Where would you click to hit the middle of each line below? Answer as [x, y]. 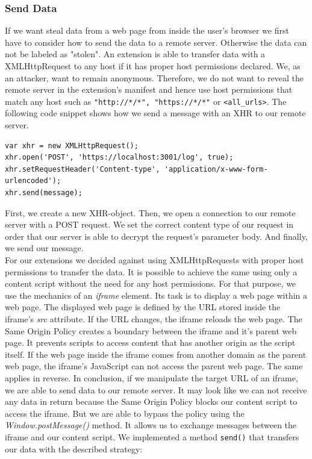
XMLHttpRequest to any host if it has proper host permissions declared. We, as [153, 66]
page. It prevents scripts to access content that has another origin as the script [150, 342]
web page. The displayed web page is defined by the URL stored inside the [143, 307]
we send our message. [44, 248]
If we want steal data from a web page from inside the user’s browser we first [147, 30]
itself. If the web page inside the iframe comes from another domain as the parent [156, 354]
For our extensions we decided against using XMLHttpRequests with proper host [154, 259]
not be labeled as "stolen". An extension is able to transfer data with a [135, 54]
